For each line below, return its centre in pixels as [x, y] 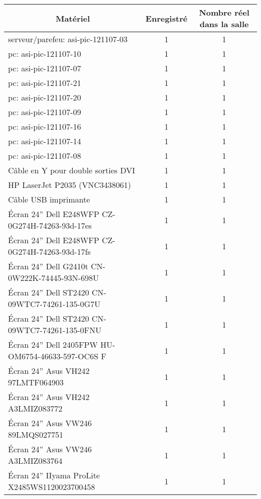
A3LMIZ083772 [35, 408]
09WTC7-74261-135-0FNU [55, 330]
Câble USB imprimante [49, 199]
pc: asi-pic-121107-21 [45, 83]
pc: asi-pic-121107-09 [45, 112]
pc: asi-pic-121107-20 [45, 97]
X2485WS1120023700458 [52, 487]
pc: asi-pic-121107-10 [45, 54]
